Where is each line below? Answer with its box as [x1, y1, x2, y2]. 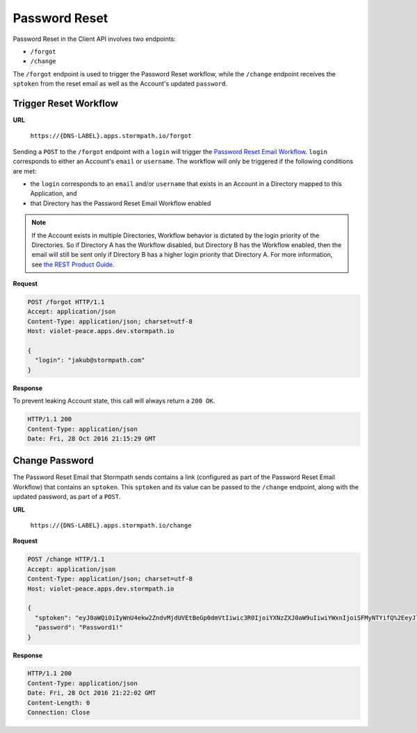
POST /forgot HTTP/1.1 [27, 298, 105, 306]
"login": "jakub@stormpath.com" [35, 356, 145, 364]
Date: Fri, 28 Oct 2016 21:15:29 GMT [27, 435, 156, 442]
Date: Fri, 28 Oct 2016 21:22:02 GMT [27, 689, 156, 697]
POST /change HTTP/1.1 [27, 555, 105, 564]
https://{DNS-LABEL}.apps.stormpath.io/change [30, 521, 192, 530]
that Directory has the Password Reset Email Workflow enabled [30, 199, 211, 208]
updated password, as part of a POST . [13, 493, 121, 501]
